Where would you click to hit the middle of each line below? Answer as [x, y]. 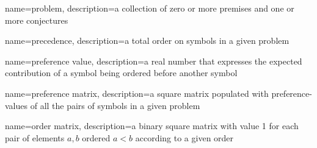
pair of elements [35, 137]
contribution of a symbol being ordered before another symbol [121, 73]
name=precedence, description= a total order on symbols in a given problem [147, 41]
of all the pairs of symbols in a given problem [115, 105]
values [16, 105]
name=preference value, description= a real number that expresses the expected [154, 61]
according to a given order [184, 137]
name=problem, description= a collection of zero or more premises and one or [150, 8]
